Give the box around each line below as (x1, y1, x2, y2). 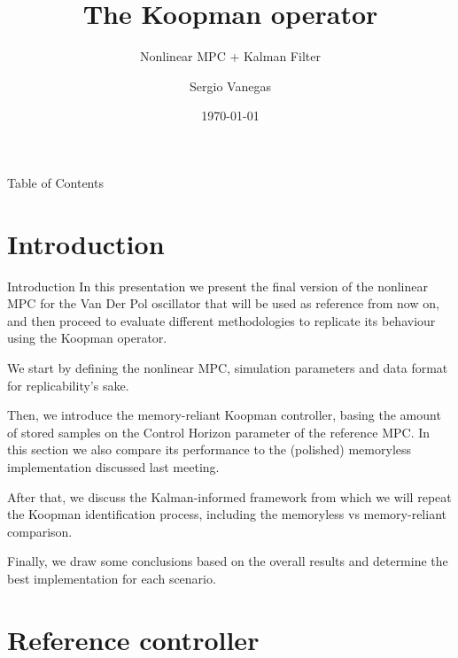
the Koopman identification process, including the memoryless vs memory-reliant (7, 505, 446, 523)
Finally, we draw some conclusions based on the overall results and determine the (7, 552, 448, 570)
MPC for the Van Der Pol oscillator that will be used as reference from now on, (7, 294, 439, 313)
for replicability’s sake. (7, 375, 129, 394)
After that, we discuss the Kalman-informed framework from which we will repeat (7, 487, 452, 506)
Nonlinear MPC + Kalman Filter (140, 47, 321, 66)
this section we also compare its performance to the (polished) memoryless (7, 440, 412, 459)
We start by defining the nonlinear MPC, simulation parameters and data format (7, 359, 448, 376)
